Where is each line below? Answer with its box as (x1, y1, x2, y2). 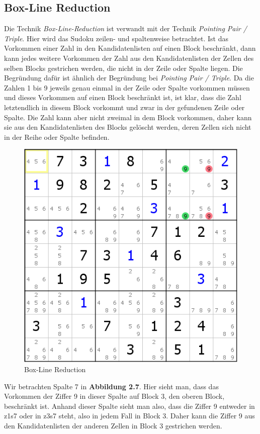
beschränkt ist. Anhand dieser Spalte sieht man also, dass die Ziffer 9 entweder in (4, 400, 255, 411)
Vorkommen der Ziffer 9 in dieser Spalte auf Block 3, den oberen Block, (4, 391, 225, 401)
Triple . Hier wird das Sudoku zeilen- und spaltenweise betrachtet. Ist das (4, 33, 228, 43)
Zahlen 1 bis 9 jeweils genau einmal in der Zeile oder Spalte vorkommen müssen (4, 82, 250, 93)
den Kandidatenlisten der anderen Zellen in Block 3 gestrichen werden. (4, 420, 222, 430)
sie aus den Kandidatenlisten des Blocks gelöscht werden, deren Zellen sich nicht (4, 122, 251, 132)
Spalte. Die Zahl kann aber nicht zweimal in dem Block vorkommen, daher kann (4, 112, 252, 122)
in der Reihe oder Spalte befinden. (4, 131, 110, 142)
